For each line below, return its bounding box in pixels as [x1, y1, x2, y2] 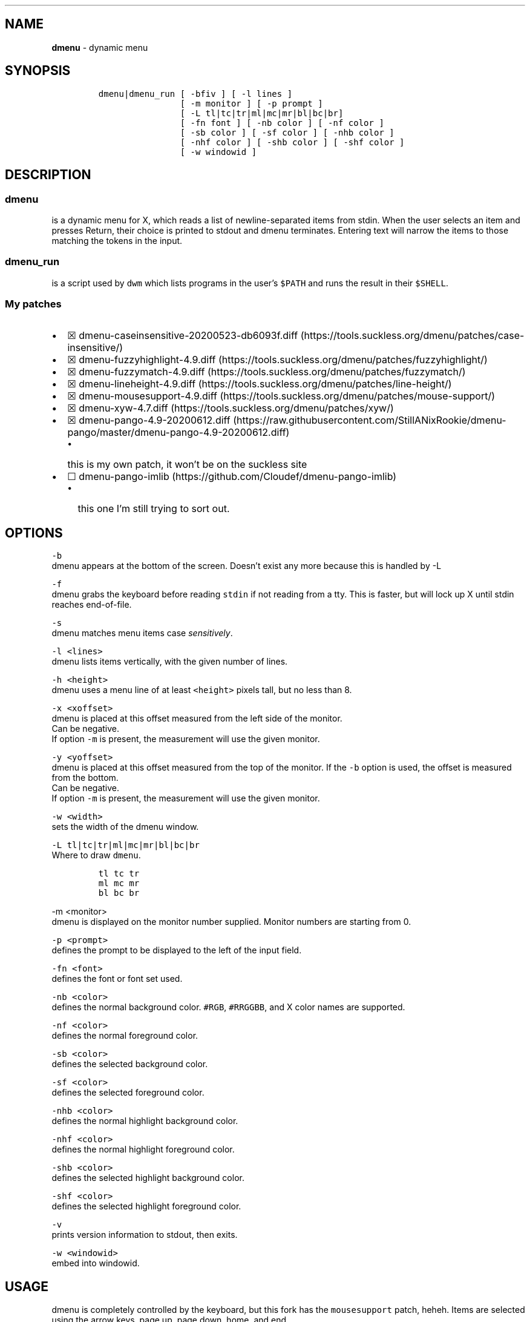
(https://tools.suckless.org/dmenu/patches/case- [300, 329, 525, 342]
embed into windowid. [51, 1258, 140, 1269]
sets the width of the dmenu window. [51, 821, 199, 832]
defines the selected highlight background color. [51, 1172, 244, 1183]
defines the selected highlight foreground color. [51, 1201, 241, 1212]
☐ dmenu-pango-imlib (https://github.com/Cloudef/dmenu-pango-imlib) [67, 470, 397, 483]
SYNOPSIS [5, 63, 71, 79]
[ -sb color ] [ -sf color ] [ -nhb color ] [180, 127, 394, 137]
